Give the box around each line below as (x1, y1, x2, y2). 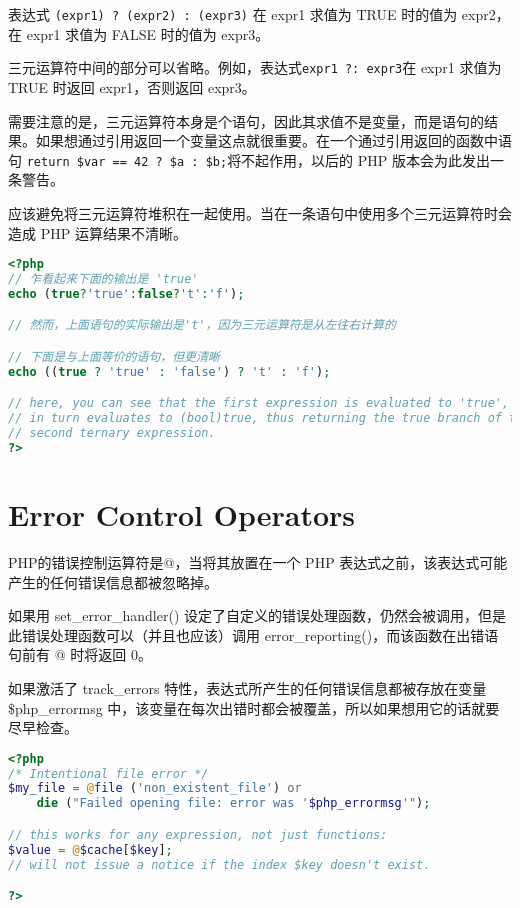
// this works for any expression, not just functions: (8, 827, 388, 842)
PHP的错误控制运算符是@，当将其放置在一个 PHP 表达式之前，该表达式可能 (8, 551, 508, 572)
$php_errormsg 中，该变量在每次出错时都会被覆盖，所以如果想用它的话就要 (8, 697, 500, 718)
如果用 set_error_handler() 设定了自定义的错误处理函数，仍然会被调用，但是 (8, 605, 507, 626)
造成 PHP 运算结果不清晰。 (8, 222, 187, 243)
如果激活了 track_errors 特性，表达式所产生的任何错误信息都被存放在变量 (8, 677, 487, 698)
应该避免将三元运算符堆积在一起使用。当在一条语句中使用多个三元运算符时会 (8, 202, 512, 223)
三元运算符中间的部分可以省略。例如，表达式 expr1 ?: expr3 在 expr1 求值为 (8, 57, 502, 78)
